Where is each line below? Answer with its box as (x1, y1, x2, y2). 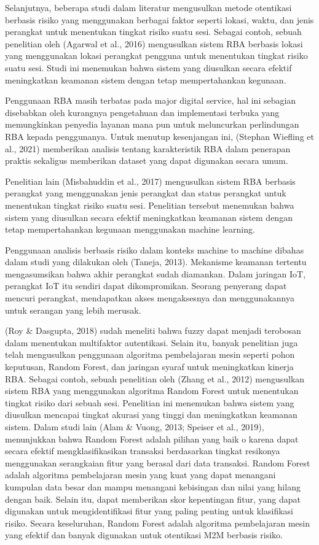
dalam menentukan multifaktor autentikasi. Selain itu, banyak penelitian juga (5, 336, 298, 349)
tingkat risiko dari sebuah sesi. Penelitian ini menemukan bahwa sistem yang (5, 396, 294, 409)
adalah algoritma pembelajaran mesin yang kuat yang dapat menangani (5, 468, 276, 481)
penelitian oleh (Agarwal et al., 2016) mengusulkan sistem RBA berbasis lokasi (5, 37, 303, 50)
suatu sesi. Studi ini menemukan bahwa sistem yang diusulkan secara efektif (5, 61, 292, 74)
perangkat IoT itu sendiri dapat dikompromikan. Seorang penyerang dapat (5, 279, 287, 292)
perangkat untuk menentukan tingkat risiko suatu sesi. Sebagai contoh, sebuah (5, 25, 302, 38)
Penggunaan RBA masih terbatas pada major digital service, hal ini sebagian (5, 94, 296, 107)
